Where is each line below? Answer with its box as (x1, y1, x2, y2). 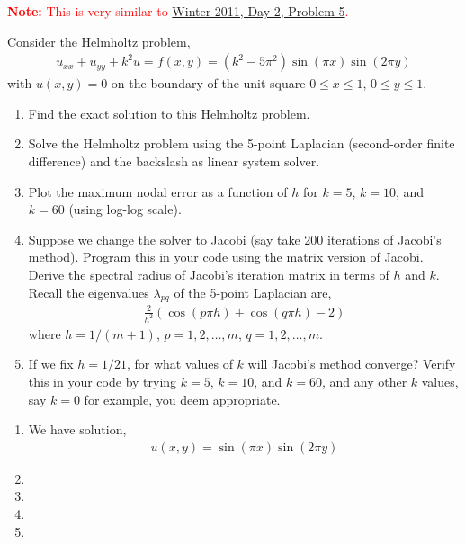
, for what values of (126, 354, 233, 373)
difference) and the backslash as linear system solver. (28, 152, 320, 170)
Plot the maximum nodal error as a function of (28, 182, 288, 201)
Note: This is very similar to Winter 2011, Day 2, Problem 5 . (7, 2, 349, 20)
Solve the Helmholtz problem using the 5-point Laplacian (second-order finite (28, 134, 455, 153)
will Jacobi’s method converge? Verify (247, 354, 456, 373)
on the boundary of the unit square (111, 74, 306, 93)
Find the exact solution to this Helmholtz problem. (28, 103, 310, 122)
